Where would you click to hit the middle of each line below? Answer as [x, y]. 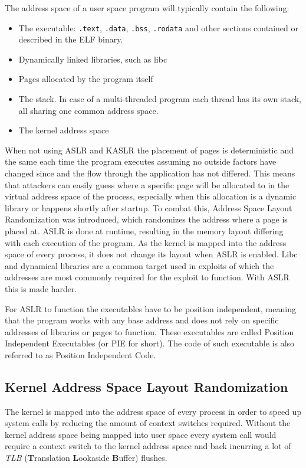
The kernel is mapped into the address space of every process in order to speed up [153, 411]
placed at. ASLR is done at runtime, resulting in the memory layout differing [144, 230]
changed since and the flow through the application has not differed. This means [150, 173]
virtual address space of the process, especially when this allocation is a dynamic [151, 196]
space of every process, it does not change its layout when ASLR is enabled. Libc [151, 254]
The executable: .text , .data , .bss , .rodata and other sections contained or [158, 27]
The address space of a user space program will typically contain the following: [147, 8]
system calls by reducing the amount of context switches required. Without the [148, 423]
